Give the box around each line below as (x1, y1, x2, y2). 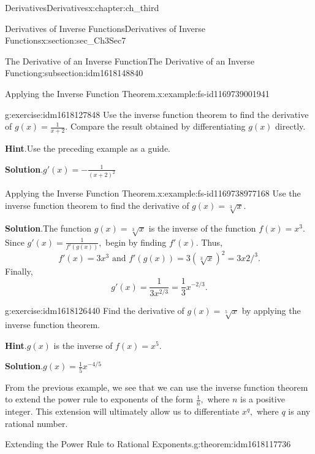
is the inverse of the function (148, 221, 256, 234)
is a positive (240, 393, 285, 405)
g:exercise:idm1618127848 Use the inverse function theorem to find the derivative (5, 108, 309, 120)
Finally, (5, 265, 33, 278)
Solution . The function (5, 221, 92, 234)
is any (288, 405, 311, 418)
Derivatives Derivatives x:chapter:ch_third (5, 1, 159, 14)
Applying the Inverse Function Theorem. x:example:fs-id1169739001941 (5, 87, 270, 100)
